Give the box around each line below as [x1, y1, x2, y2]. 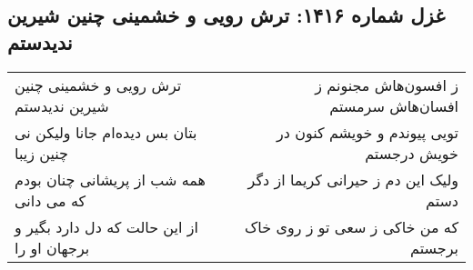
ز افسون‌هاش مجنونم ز [315, 74, 458, 95]
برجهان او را [15, 236, 90, 258]
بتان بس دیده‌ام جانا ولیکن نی [15, 121, 197, 143]
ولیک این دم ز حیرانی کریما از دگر [247, 168, 458, 190]
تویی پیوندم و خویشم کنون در [276, 121, 458, 143]
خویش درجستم [365, 142, 458, 164]
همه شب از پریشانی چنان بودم [15, 168, 206, 190]
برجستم [410, 236, 458, 258]
